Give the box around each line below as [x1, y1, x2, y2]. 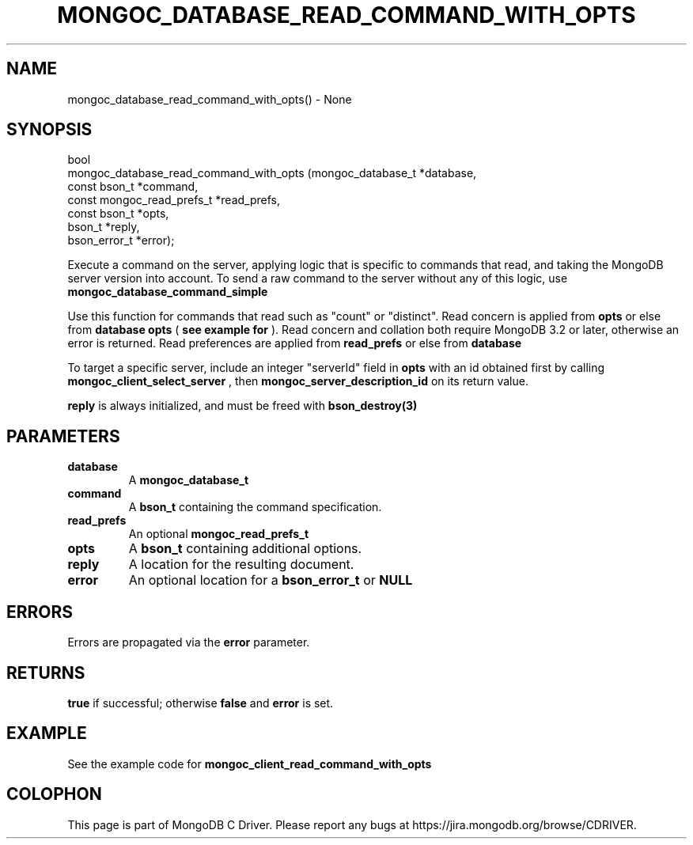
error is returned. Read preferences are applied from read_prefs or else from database [67, 336, 522, 351]
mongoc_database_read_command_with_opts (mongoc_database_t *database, [67, 166, 477, 180]
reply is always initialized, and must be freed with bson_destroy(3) [67, 399, 418, 413]
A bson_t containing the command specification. [128, 500, 382, 514]
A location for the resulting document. [128, 556, 354, 573]
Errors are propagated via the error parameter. [67, 635, 310, 650]
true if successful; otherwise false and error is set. [67, 695, 334, 710]
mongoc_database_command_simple [67, 285, 268, 299]
